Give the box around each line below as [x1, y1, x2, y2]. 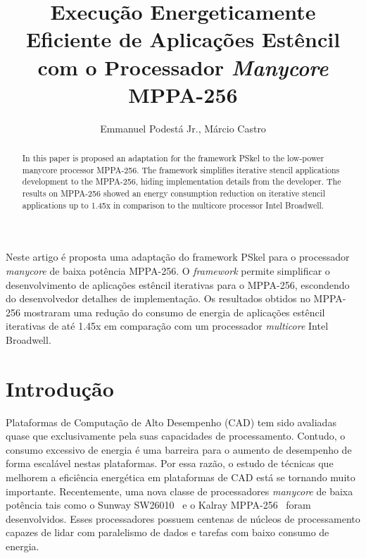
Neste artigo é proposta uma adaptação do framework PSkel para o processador [6, 249, 350, 264]
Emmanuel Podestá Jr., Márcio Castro [100, 120, 266, 135]
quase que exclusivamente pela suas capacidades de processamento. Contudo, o [6, 428, 346, 443]
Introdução [6, 373, 114, 402]
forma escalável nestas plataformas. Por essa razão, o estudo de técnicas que [6, 456, 334, 471]
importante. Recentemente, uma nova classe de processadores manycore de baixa [6, 483, 353, 498]
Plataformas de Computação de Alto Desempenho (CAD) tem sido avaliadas [6, 414, 336, 429]
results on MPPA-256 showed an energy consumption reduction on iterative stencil [22, 187, 325, 199]
